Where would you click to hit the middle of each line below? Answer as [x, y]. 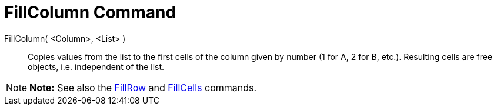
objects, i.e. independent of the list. [96, 66]
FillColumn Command [90, 12]
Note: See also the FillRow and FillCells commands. [143, 87]
